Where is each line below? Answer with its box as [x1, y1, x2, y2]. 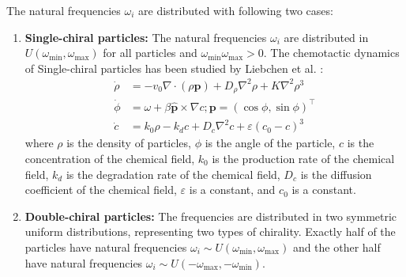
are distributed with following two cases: [138, 2, 333, 18]
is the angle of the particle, [205, 135, 336, 151]
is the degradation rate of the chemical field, [66, 165, 280, 182]
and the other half [292, 238, 381, 255]
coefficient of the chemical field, [24, 181, 177, 198]
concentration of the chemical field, [24, 150, 195, 167]
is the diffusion [300, 165, 372, 182]
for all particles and [103, 44, 197, 61]
